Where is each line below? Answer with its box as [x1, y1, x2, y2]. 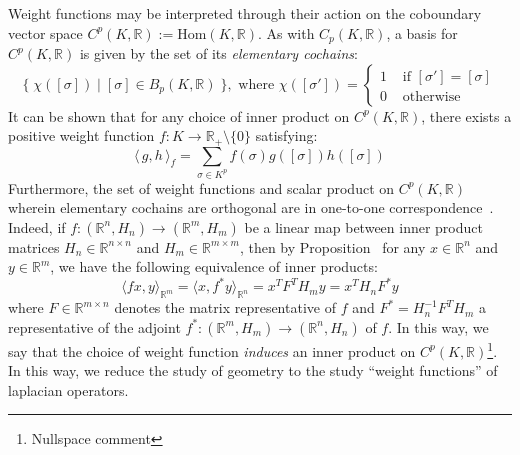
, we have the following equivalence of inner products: [50, 256, 378, 277]
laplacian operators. [8, 379, 129, 400]
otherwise [402, 89, 461, 104]
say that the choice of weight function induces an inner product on [8, 340, 416, 361]
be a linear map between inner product [244, 216, 483, 237]
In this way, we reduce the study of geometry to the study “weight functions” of [8, 360, 498, 381]
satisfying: [255, 125, 318, 146]
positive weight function [8, 125, 155, 146]
